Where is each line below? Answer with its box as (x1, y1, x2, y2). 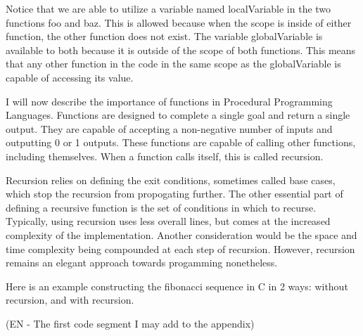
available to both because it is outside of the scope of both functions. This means (6, 42, 356, 57)
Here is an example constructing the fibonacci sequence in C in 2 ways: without (6, 278, 348, 293)
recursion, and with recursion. (6, 292, 134, 307)
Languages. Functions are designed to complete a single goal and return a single (6, 108, 350, 122)
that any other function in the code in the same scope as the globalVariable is (6, 56, 341, 71)
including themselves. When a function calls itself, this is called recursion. (6, 148, 324, 163)
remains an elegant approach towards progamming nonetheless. (6, 255, 278, 270)
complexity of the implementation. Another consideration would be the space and (6, 227, 357, 242)
